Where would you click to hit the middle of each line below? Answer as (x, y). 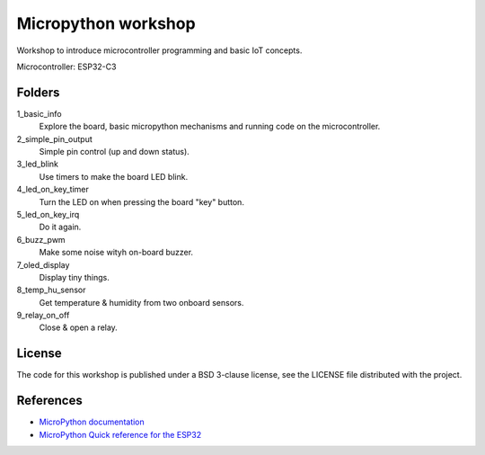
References (49, 401)
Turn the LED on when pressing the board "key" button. (141, 201)
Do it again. (60, 227)
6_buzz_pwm (41, 239)
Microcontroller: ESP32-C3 (66, 67)
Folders (38, 92)
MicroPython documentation (92, 422)
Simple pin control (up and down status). (115, 152)
